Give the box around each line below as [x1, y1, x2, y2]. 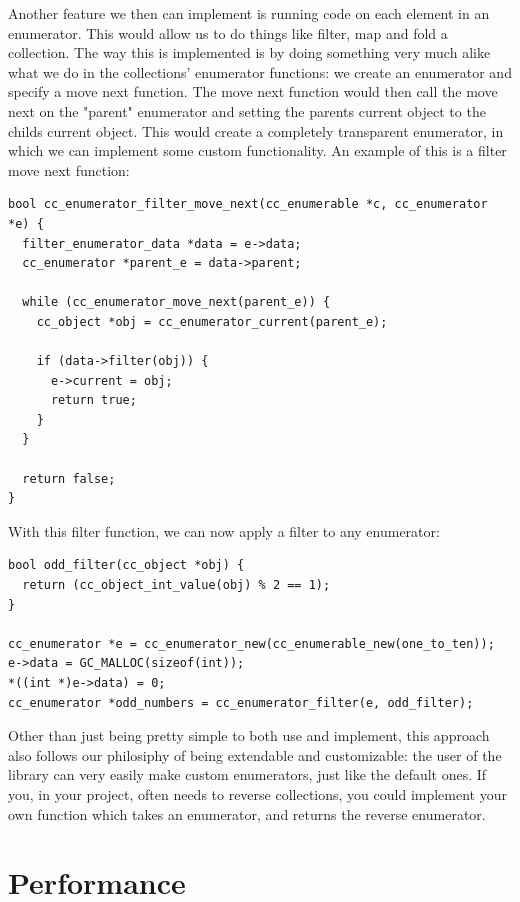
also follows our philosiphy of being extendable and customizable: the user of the [8, 744, 502, 765]
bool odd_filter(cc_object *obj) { [8, 558, 245, 573]
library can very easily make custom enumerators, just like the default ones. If [8, 764, 487, 785]
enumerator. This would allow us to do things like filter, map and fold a [8, 22, 448, 43]
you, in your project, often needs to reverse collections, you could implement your [8, 783, 507, 804]
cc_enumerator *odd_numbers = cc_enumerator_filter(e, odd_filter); [8, 695, 474, 710]
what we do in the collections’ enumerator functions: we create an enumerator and [8, 61, 512, 82]
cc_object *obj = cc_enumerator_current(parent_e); [36, 314, 388, 329]
